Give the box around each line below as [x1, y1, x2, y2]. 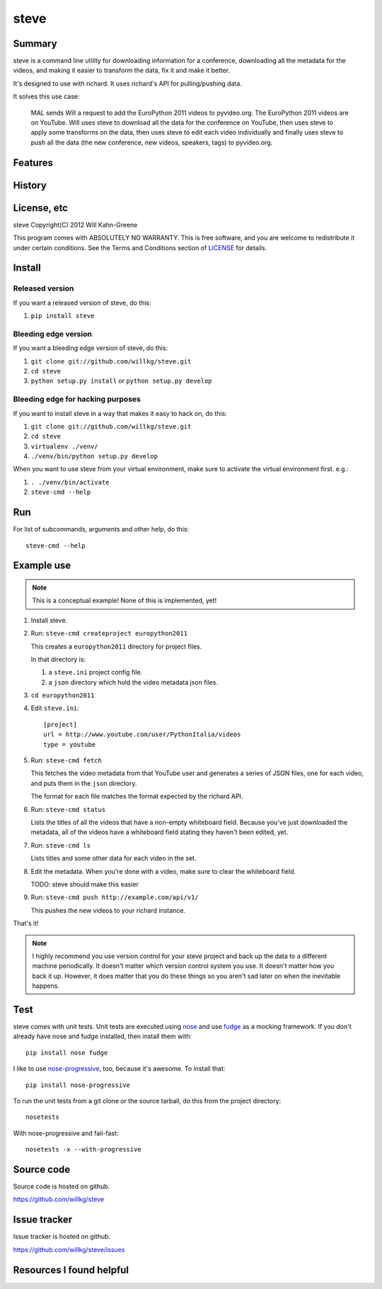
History [13, 179, 47, 191]
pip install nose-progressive [25, 1081, 131, 1089]
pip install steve [30, 312, 95, 320]
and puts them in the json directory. [30, 779, 137, 787]
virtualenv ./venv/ [30, 442, 98, 450]
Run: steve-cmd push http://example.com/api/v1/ [30, 893, 199, 901]
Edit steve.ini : [30, 704, 79, 712]
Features [13, 157, 53, 169]
